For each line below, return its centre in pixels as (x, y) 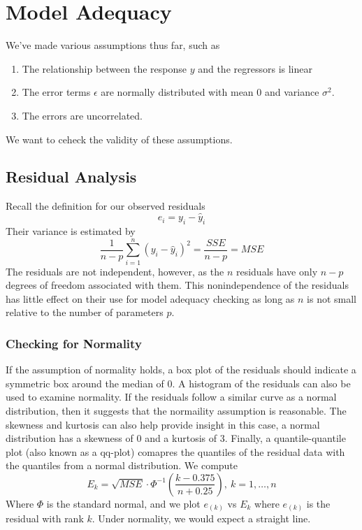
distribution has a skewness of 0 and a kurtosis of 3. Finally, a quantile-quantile (176, 438)
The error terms (56, 92)
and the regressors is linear (255, 68)
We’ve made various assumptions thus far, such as (113, 45)
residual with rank (45, 518)
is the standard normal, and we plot (123, 503)
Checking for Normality (74, 343)
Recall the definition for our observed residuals (106, 206)
